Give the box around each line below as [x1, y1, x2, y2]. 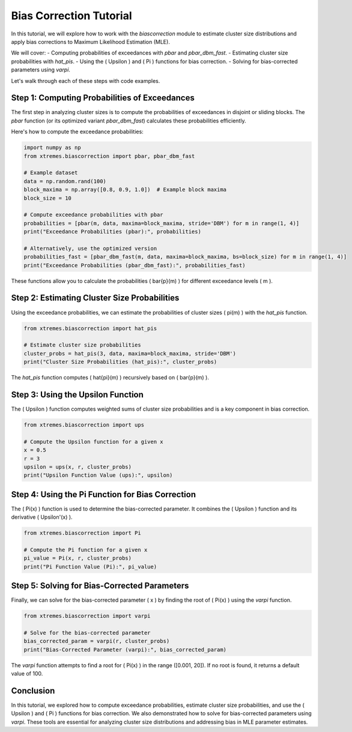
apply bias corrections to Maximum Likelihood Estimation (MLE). [11, 38, 171, 45]
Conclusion [11, 685, 55, 696]
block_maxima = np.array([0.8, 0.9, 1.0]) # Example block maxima [23, 186, 227, 193]
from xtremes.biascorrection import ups [23, 421, 144, 428]
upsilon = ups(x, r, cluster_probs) [23, 463, 132, 470]
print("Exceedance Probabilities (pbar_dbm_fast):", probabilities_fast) [23, 262, 246, 268]
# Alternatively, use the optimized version [23, 245, 157, 252]
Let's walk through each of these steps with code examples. [11, 77, 160, 84]
